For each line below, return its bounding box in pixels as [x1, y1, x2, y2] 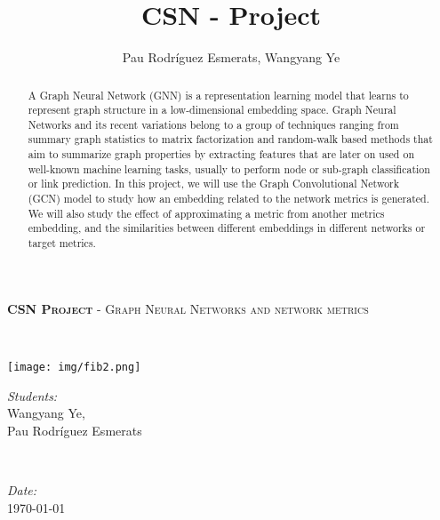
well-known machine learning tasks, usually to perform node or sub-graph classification [28, 161, 430, 176]
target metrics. [28, 236, 96, 251]
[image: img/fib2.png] [7, 360, 141, 373]
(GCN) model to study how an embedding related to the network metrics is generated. [28, 191, 430, 206]
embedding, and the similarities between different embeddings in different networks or [28, 220, 426, 236]
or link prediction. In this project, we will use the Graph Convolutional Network [28, 176, 400, 191]
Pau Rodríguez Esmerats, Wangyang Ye [122, 48, 340, 67]
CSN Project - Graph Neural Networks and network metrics [7, 299, 369, 317]
